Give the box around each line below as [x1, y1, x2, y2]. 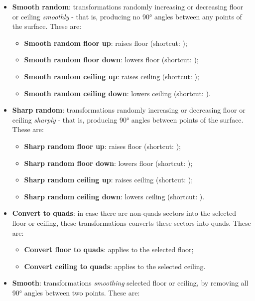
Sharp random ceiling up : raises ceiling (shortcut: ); [24, 174, 193, 185]
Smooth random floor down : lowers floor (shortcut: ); [24, 54, 199, 65]
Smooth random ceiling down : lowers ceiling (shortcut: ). [24, 88, 211, 98]
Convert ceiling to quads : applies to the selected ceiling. [24, 261, 206, 271]
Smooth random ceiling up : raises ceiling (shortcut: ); [24, 71, 199, 81]
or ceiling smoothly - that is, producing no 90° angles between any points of [12, 11, 242, 21]
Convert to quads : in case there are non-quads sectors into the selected [12, 208, 237, 218]
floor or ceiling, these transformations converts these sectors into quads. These [12, 217, 251, 228]
